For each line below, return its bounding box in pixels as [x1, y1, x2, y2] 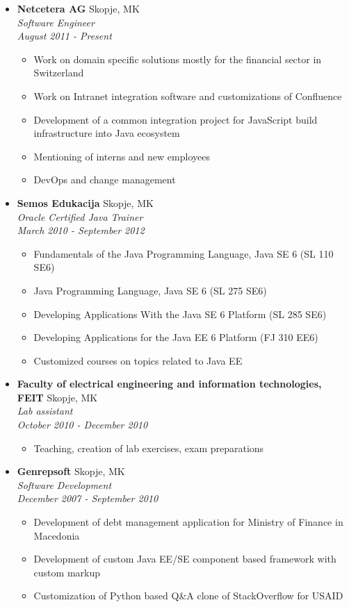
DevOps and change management [33, 172, 176, 187]
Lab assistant [17, 404, 73, 418]
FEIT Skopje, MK [17, 390, 98, 404]
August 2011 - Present [17, 28, 112, 43]
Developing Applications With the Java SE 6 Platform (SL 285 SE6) [33, 306, 327, 321]
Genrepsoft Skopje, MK [17, 464, 125, 479]
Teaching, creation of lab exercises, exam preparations [33, 440, 264, 455]
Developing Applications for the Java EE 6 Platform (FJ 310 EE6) [33, 330, 318, 344]
